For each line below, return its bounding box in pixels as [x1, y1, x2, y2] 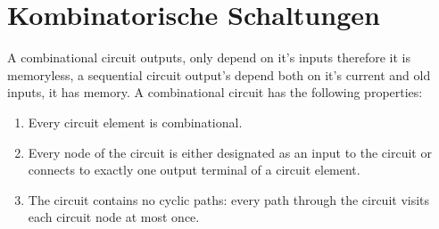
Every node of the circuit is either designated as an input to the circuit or [28, 143, 432, 161]
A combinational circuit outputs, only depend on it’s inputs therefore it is [7, 48, 410, 67]
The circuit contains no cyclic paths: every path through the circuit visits [28, 190, 430, 209]
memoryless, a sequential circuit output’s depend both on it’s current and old [7, 65, 431, 84]
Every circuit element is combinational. [28, 112, 243, 131]
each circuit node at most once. [28, 208, 200, 226]
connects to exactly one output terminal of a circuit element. [28, 160, 360, 179]
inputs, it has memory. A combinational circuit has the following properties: [7, 83, 423, 102]
